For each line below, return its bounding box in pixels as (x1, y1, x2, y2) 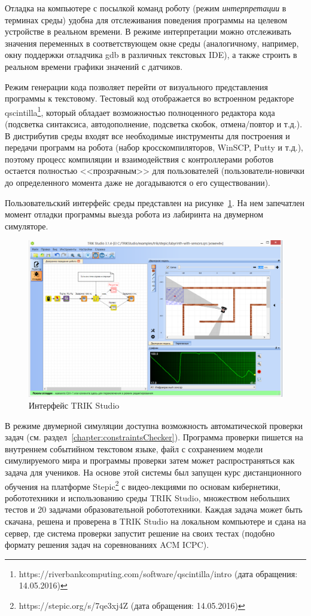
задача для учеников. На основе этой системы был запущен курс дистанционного (5, 466, 301, 478)
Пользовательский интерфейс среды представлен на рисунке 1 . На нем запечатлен (5, 196, 305, 209)
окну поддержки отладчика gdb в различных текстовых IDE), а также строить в (5, 48, 297, 61)
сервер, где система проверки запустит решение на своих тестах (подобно (5, 526, 275, 539)
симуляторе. (5, 219, 48, 232)
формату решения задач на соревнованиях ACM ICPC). (5, 538, 209, 551)
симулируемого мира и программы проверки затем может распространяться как (5, 454, 295, 467)
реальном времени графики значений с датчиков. (5, 60, 183, 72)
